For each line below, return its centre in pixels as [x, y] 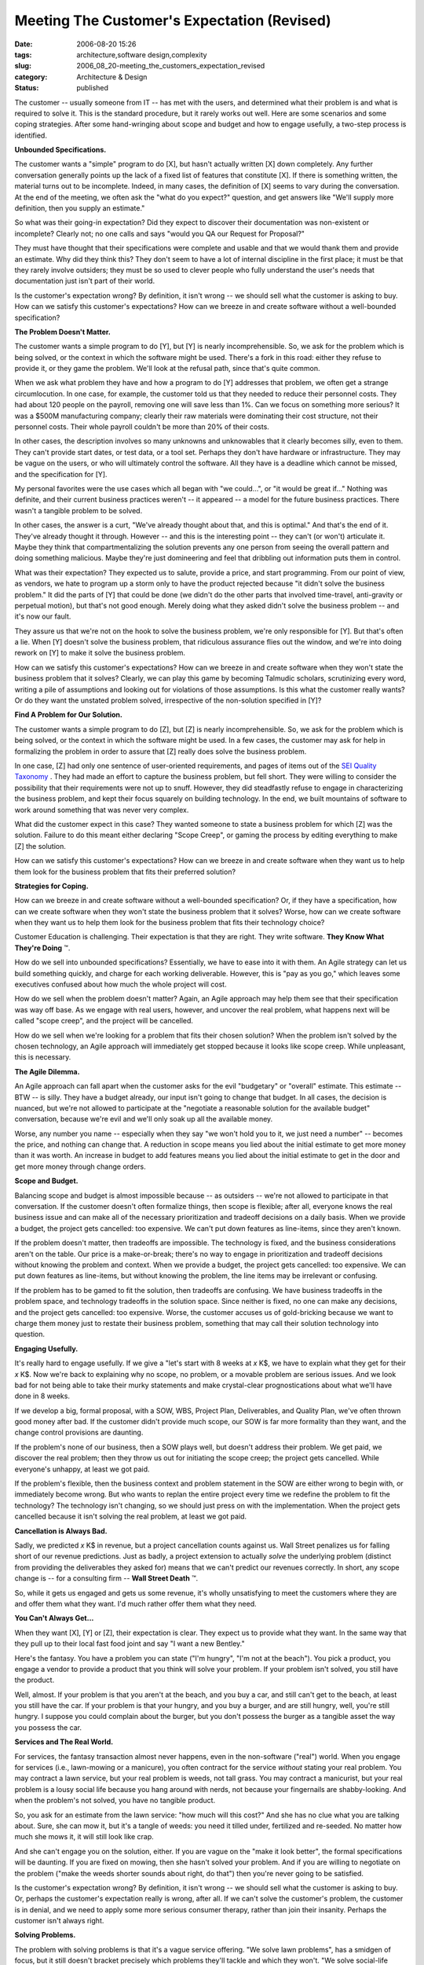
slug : [23, 66]
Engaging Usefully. [46, 1349]
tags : [23, 54]
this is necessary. [43, 1057]
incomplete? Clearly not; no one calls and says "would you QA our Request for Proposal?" [160, 233]
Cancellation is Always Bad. [61, 1531]
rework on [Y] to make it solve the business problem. [100, 653]
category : [31, 77]
